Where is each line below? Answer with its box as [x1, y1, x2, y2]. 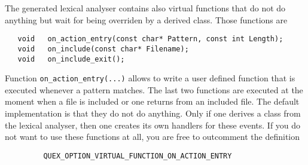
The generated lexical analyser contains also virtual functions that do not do [5, 2, 286, 14]
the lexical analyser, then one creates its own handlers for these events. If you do [5, 118, 301, 131]
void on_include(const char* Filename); [17, 44, 189, 53]
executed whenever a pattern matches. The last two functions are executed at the [5, 83, 303, 96]
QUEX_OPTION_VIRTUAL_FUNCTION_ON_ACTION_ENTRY [43, 151, 232, 160]
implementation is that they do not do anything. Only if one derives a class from [5, 107, 301, 119]
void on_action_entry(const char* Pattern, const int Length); [17, 35, 283, 44]
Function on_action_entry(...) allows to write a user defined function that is [5, 72, 295, 84]
